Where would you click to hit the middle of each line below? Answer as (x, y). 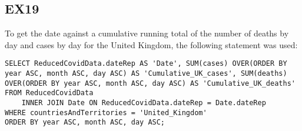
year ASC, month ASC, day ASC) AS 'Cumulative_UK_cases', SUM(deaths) (146, 74)
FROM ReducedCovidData (49, 93)
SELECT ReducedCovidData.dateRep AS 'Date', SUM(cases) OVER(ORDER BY (146, 64)
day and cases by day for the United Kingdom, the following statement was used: (151, 44)
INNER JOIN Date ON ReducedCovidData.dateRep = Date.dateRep (144, 103)
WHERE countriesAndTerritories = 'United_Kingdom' (106, 112)
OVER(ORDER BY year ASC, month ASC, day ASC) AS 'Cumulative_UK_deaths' (150, 83)
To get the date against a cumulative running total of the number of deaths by (147, 33)
